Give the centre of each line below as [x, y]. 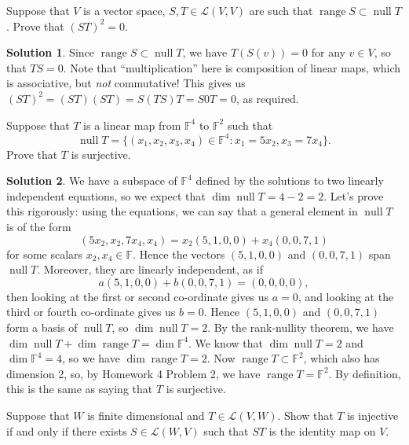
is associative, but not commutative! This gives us [126, 83]
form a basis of [42, 327]
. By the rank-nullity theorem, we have [301, 327]
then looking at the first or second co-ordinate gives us [138, 296]
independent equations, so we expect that [106, 195]
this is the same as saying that [80, 389]
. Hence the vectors [179, 254]
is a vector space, [124, 10]
